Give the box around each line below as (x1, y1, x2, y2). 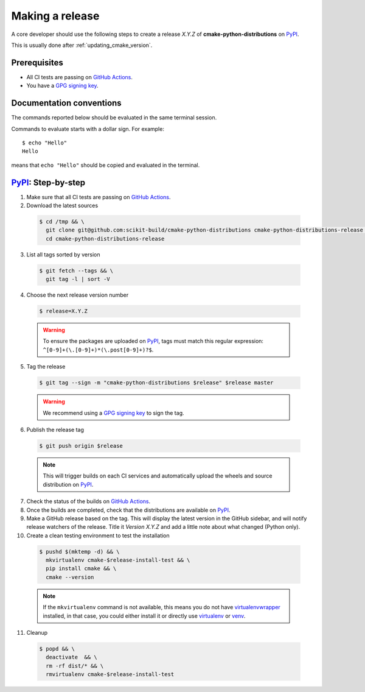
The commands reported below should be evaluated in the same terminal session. (11, 114, 217, 121)
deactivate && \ (46, 654, 97, 661)
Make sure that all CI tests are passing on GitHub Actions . (26, 193, 171, 200)
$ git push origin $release (39, 442, 123, 449)
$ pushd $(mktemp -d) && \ (39, 548, 120, 555)
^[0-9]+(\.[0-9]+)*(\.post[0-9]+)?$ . (43, 346, 154, 353)
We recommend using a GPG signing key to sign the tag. (43, 409, 184, 417)
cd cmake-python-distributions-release (46, 235, 165, 242)
